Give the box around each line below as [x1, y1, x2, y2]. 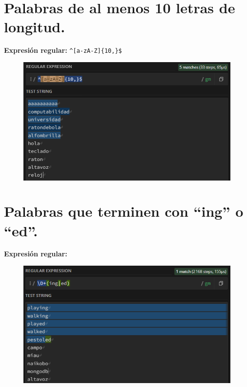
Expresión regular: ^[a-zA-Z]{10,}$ [4, 45, 122, 55]
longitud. [4, 17, 65, 37]
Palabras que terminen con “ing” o [4, 201, 244, 221]
